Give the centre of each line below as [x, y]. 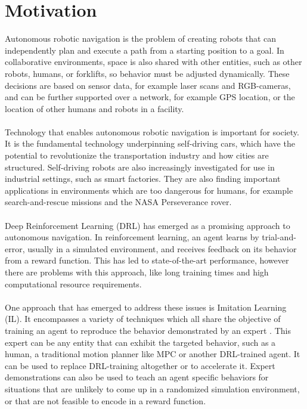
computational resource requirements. [73, 283]
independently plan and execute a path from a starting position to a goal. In [145, 50]
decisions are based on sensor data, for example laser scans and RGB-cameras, [148, 85]
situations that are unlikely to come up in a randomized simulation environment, [152, 388]
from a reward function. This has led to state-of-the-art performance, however [147, 260]
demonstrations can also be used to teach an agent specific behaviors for [137, 377]
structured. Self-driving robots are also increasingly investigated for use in [140, 167]
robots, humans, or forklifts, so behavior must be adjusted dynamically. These [147, 73]
